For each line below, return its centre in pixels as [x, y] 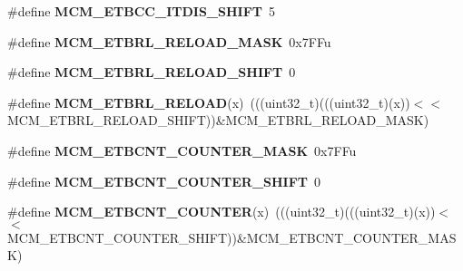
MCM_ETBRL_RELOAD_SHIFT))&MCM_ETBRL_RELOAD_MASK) [218, 120]
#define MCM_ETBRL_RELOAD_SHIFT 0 [152, 72]
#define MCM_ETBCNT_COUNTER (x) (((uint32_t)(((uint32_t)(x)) [222, 212]
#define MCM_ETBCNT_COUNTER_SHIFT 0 [164, 181]
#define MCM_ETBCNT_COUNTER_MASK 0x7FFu [182, 150]
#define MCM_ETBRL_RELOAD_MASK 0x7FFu [169, 41]
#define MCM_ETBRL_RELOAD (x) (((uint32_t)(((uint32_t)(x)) [209, 102]
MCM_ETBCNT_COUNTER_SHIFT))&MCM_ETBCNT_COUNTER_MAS [232, 237]
